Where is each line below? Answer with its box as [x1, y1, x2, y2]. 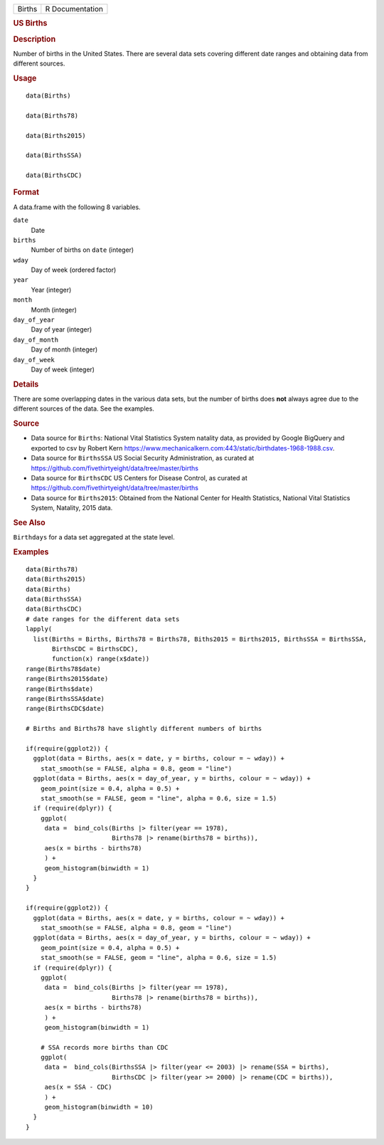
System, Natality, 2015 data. [31, 504, 113, 512]
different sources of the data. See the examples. [13, 404, 154, 413]
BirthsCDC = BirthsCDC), [52, 645, 139, 653]
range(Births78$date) [26, 665, 101, 672]
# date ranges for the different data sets [26, 615, 180, 623]
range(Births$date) [26, 685, 94, 693]
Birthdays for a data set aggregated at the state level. [13, 533, 175, 542]
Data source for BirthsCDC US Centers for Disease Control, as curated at [31, 474, 248, 482]
